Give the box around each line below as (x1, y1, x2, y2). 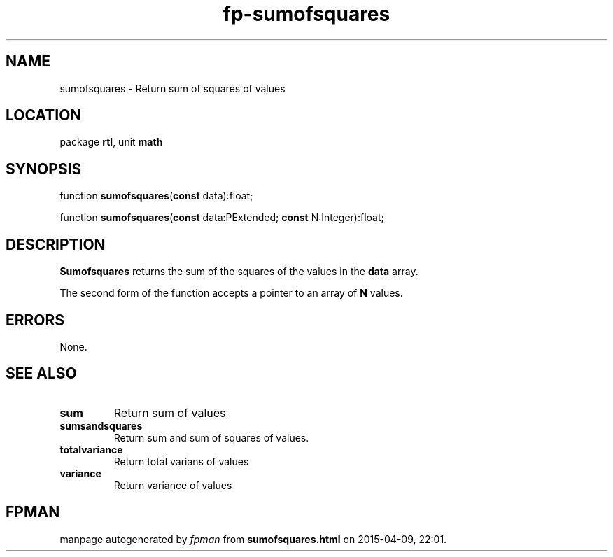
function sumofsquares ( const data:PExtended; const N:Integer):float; (59, 211, 384, 224)
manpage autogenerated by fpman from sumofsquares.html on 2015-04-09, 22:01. (59, 533, 447, 545)
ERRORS (6, 311, 65, 329)
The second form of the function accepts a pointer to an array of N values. (59, 287, 403, 299)
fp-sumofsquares (223, 2, 390, 26)
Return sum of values (113, 405, 226, 420)
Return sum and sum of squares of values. (113, 431, 309, 444)
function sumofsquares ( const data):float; (59, 190, 253, 202)
